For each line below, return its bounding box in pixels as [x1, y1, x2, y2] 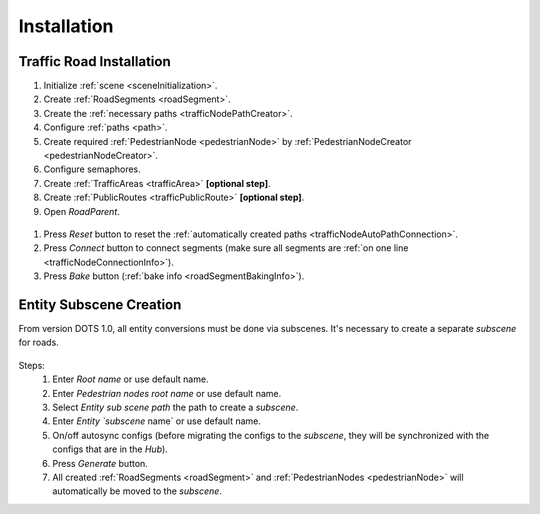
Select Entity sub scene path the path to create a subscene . [52, 401, 299, 413]
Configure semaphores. [43, 163, 142, 175]
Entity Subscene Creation [18, 296, 182, 313]
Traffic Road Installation [18, 53, 171, 70]
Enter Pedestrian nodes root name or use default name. [52, 387, 282, 399]
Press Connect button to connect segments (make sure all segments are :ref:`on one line [43, 242, 409, 254]
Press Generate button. [52, 457, 149, 469]
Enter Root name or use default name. [52, 373, 209, 385]
